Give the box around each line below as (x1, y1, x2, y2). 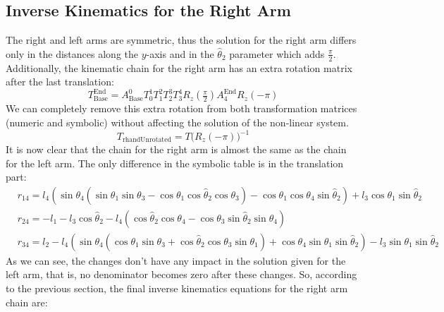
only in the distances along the (6, 46, 138, 61)
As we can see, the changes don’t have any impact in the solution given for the (6, 253, 346, 268)
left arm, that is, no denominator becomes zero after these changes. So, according (6, 267, 357, 282)
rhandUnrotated (123, 136, 171, 144)
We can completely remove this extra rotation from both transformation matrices (6, 101, 357, 116)
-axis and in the (146, 46, 214, 61)
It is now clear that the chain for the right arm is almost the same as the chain (6, 142, 347, 156)
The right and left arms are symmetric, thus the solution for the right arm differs (6, 32, 357, 47)
